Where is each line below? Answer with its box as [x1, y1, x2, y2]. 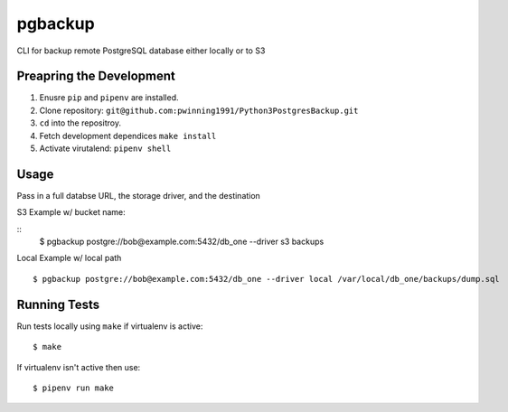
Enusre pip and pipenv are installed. [39, 92, 180, 103]
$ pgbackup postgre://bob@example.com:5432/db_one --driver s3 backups [39, 236, 325, 248]
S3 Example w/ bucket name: [16, 207, 126, 218]
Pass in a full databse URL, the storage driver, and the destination [16, 190, 261, 201]
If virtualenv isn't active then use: [16, 361, 141, 372]
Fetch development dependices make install [39, 130, 217, 141]
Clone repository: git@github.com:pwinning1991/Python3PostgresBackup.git [39, 105, 359, 116]
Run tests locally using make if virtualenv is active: [16, 321, 203, 332]
